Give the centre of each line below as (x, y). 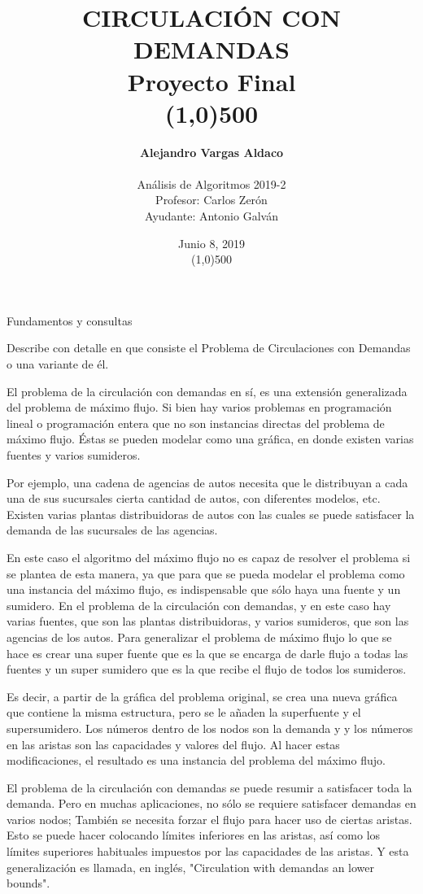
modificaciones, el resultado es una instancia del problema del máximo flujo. (196, 760)
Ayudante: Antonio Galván (211, 216)
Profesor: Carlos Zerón (211, 200)
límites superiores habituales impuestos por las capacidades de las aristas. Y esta (208, 851)
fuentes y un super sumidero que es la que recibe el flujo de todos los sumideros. (207, 669)
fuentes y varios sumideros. (74, 455)
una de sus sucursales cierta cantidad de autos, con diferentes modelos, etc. (194, 498)
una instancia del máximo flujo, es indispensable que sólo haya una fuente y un (204, 589)
